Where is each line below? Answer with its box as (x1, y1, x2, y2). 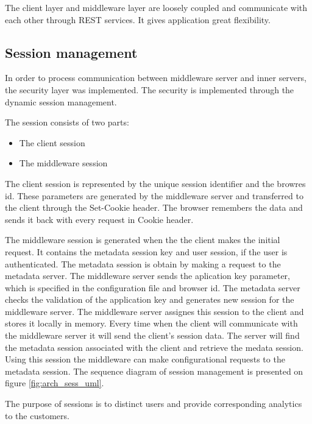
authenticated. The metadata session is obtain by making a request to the (5, 257, 281, 270)
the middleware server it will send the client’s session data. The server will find (5, 329, 300, 342)
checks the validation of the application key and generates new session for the (5, 293, 294, 306)
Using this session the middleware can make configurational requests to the (5, 353, 285, 366)
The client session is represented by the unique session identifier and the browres (5, 177, 306, 189)
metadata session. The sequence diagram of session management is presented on (5, 364, 303, 377)
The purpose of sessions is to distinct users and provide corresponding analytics (5, 397, 302, 410)
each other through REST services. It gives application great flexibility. (5, 13, 271, 26)
